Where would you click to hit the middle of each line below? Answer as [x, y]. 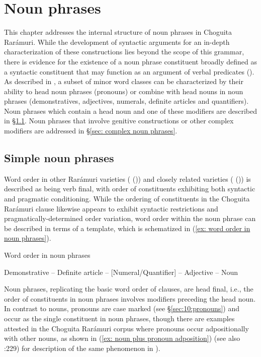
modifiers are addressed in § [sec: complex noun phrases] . [91, 131]
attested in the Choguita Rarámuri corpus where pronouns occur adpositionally [126, 328]
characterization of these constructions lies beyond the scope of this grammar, [124, 52]
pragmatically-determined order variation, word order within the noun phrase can [130, 218]
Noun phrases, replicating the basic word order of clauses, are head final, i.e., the [129, 289]
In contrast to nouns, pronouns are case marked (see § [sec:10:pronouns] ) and [122, 308]
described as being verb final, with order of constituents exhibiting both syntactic [130, 189]
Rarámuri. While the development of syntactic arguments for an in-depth [117, 42]
